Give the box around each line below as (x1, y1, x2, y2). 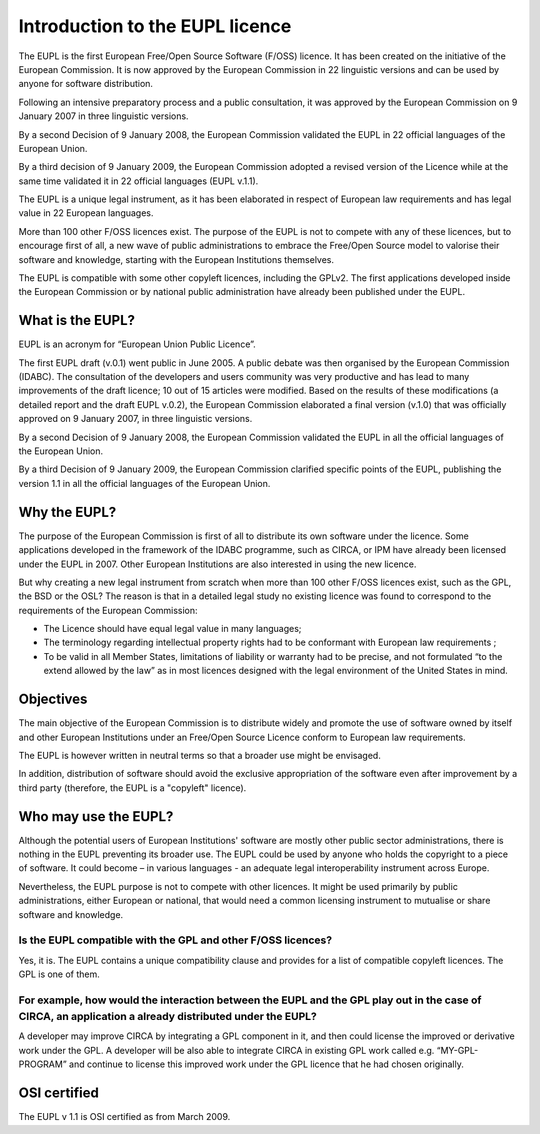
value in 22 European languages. (18, 207, 154, 219)
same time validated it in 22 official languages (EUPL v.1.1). (18, 175, 259, 187)
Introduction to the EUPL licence (18, 15, 292, 37)
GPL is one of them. (18, 968, 100, 980)
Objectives (18, 691, 88, 708)
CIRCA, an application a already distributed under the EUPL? (18, 1010, 317, 1024)
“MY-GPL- (436, 1044, 479, 1056)
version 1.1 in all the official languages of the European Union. (18, 477, 271, 489)
